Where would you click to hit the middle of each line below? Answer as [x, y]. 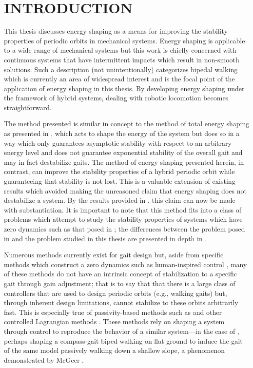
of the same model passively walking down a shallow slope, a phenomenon [115, 350]
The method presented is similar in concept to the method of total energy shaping [127, 124]
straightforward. [28, 107]
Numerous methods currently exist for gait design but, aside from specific [114, 255]
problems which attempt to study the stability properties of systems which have [123, 219]
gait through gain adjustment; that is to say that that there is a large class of [120, 283]
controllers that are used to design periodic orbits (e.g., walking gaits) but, [116, 293]
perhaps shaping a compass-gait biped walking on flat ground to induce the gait [123, 340]
